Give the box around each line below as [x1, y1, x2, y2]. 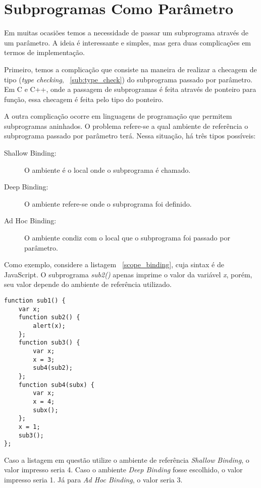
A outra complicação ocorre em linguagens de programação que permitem [4, 111, 232, 121]
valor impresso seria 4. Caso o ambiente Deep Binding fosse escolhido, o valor [4, 464, 243, 475]
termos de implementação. [4, 47, 85, 58]
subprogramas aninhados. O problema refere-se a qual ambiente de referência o [4, 120, 248, 131]
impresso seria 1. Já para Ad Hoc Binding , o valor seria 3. [4, 474, 183, 484]
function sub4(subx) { [18, 381, 94, 388]
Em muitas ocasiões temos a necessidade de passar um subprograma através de [4, 27, 249, 38]
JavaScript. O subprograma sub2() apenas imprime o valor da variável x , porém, [4, 269, 252, 279]
